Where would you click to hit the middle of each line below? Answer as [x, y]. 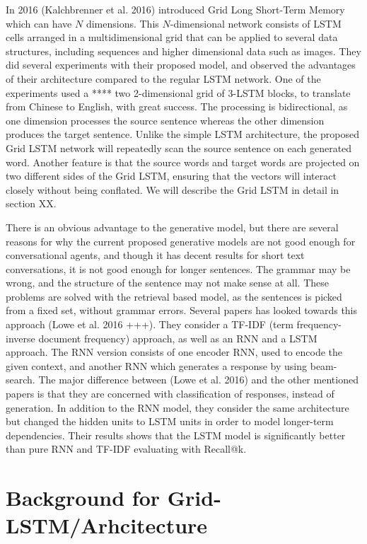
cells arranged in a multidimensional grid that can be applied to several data [172, 37]
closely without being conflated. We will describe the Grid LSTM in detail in [173, 189]
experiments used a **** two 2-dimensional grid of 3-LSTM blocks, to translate [178, 92]
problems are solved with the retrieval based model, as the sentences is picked [174, 296]
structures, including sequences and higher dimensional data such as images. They [183, 51]
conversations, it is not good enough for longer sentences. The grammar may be [178, 268]
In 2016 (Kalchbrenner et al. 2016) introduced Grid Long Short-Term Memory [175, 9]
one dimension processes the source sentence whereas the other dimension [165, 120]
